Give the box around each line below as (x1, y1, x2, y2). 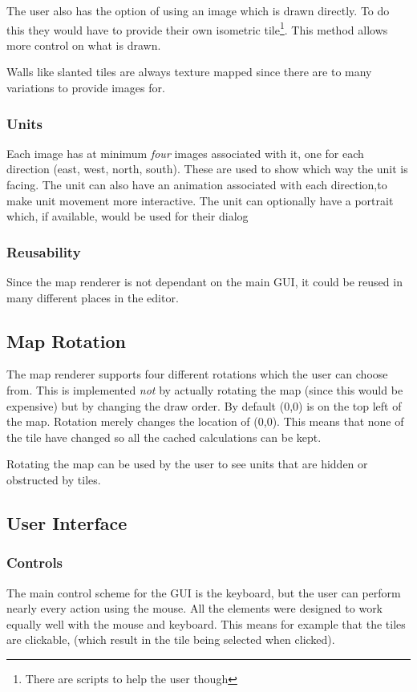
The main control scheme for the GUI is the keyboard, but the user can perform (6, 584, 401, 601)
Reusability (6, 241, 81, 261)
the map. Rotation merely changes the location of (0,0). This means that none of (6, 413, 404, 430)
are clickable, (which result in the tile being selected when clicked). (6, 631, 335, 648)
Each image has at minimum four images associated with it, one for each (6, 144, 364, 161)
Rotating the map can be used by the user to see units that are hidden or (6, 455, 368, 472)
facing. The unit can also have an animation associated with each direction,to (6, 176, 387, 193)
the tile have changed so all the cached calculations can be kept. (6, 428, 322, 445)
